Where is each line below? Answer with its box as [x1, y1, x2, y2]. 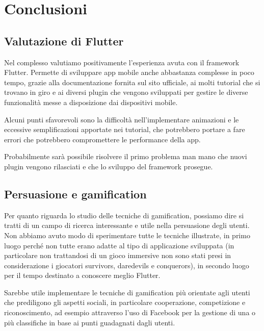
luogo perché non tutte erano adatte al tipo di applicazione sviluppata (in [4, 240, 234, 250]
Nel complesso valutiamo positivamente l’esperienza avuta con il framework [4, 57, 240, 67]
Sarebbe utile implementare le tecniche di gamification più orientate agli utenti [4, 287, 250, 297]
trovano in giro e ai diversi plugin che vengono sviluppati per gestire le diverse [4, 87, 248, 97]
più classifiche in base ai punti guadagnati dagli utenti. [4, 317, 175, 327]
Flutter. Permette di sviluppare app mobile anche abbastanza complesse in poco [4, 67, 254, 78]
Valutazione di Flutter [4, 33, 124, 48]
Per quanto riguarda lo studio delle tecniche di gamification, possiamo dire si [4, 210, 244, 220]
